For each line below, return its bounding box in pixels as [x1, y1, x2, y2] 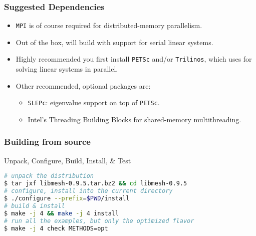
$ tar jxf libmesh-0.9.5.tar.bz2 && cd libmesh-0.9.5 [4, 180, 187, 187]
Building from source [4, 135, 91, 148]
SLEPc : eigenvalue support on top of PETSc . [28, 97, 160, 108]
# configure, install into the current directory [4, 187, 173, 195]
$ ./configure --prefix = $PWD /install [4, 195, 130, 202]
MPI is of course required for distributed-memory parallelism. [16, 20, 202, 31]
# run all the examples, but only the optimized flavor [4, 217, 194, 224]
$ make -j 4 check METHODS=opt [4, 224, 108, 232]
